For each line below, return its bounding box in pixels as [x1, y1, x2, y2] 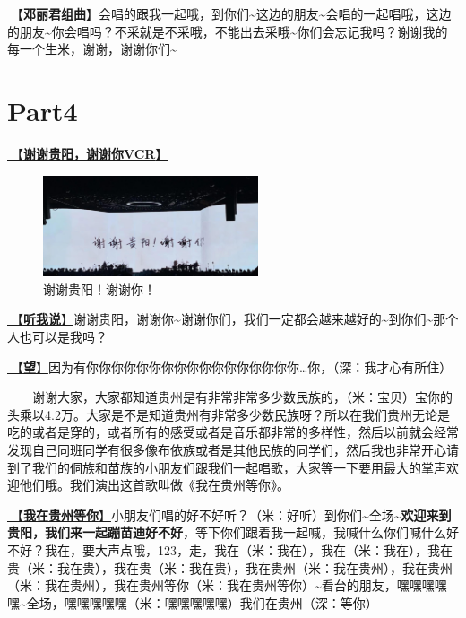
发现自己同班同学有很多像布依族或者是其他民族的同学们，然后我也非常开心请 [7, 440, 459, 458]
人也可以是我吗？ [7, 327, 108, 346]
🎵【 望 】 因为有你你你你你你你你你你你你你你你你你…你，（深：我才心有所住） [7, 357, 453, 376]
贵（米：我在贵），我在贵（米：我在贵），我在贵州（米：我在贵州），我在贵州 [7, 558, 453, 577]
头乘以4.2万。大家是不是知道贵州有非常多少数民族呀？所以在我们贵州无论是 [7, 405, 450, 423]
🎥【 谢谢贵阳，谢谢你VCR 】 [7, 144, 168, 162]
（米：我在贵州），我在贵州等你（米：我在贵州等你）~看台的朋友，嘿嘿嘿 [7, 576, 435, 595]
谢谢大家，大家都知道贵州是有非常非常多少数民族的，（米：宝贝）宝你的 [32, 387, 453, 406]
